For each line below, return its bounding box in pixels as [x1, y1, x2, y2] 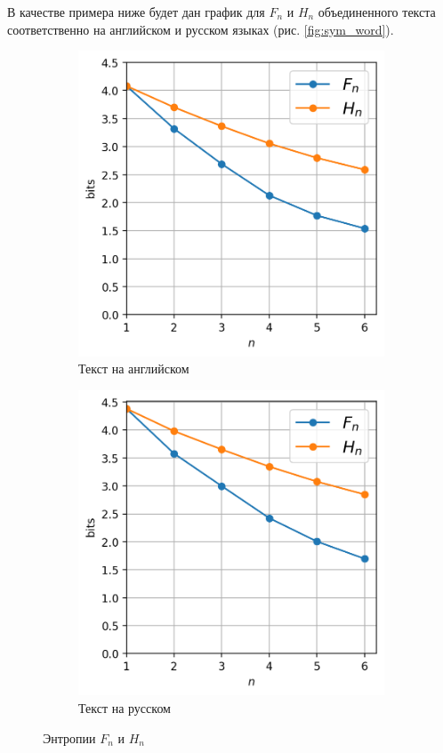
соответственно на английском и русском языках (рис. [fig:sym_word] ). [7, 20, 394, 38]
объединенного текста [318, 3, 436, 20]
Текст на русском [78, 699, 171, 717]
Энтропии [43, 728, 96, 747]
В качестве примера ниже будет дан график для [7, 3, 265, 20]
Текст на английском [78, 359, 189, 378]
